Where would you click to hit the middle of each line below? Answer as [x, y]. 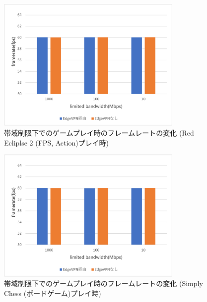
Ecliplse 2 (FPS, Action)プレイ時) [57, 142]
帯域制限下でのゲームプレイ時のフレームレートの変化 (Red [99, 133]
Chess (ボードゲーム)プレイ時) [53, 293]
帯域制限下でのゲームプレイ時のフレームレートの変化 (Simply [103, 283]
